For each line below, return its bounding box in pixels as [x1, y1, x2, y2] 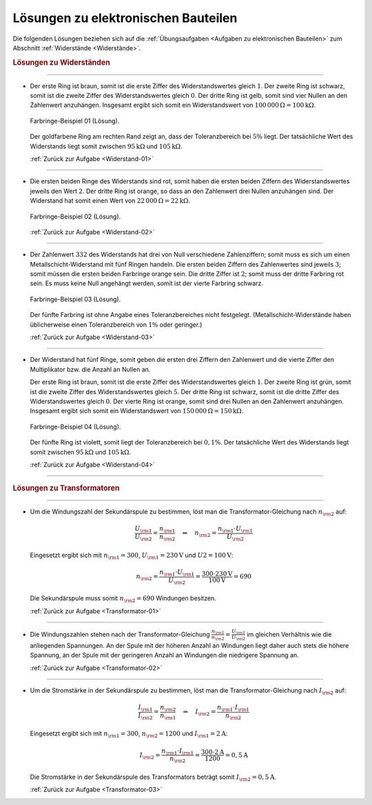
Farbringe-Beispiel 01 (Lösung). [30, 116, 120, 125]
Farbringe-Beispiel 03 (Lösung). [30, 295, 121, 303]
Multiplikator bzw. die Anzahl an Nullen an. [30, 365, 151, 374]
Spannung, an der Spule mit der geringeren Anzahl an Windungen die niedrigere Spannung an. [30, 651, 299, 660]
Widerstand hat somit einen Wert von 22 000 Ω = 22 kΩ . [30, 196, 191, 205]
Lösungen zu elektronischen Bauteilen [12, 10, 238, 26]
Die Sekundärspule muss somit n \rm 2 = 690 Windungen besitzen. [30, 594, 216, 604]
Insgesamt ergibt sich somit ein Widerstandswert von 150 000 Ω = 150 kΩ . [30, 407, 244, 415]
